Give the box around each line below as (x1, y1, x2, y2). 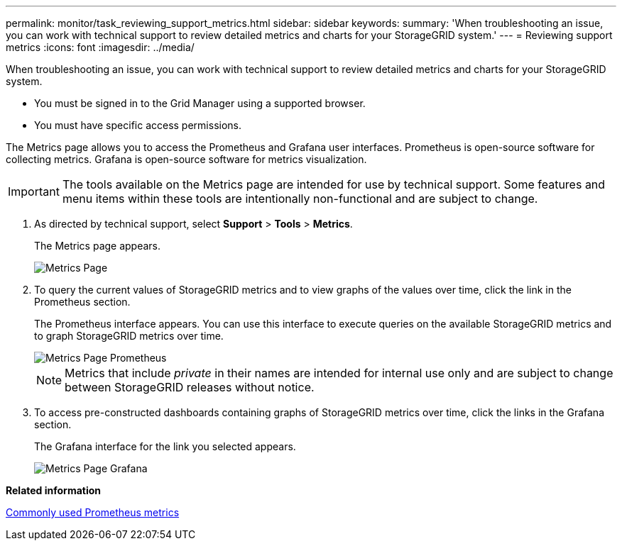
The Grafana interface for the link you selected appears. (34, 440, 296, 452)
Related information (6, 484, 102, 496)
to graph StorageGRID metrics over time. (34, 330, 224, 342)
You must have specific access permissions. (34, 119, 242, 131)
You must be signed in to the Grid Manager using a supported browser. (34, 97, 366, 109)
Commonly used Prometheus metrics (6, 506, 180, 518)
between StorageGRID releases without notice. (65, 380, 315, 394)
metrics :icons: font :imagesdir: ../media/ (6, 41, 195, 53)
